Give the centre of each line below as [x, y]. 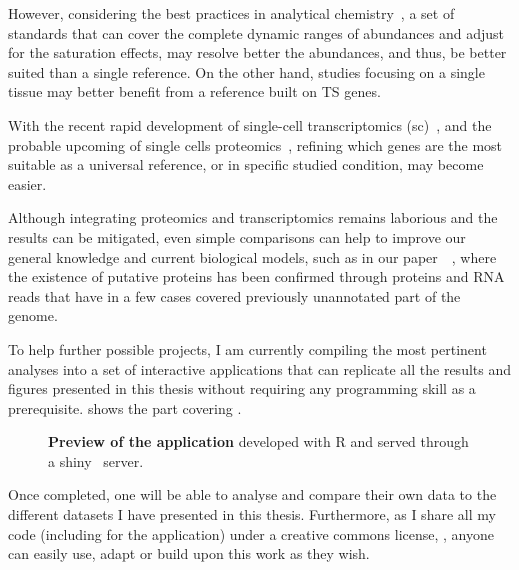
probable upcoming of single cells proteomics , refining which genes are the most [255, 144]
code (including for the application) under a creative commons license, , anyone [251, 533]
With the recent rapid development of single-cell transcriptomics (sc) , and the [250, 124]
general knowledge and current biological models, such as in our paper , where [252, 256]
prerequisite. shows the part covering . [125, 407]
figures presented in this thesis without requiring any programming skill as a [242, 388]
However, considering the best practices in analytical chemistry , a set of [231, 13]
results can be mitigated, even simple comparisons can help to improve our [237, 236]
